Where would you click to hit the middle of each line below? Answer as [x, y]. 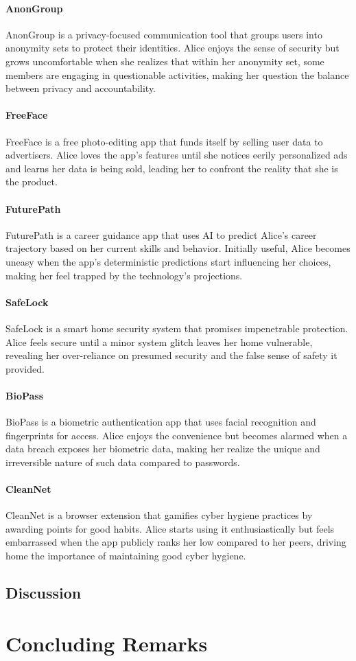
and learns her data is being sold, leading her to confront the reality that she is [172, 168]
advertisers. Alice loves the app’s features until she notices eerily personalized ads [177, 155]
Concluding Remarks [107, 643]
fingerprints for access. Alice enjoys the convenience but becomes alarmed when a [177, 435]
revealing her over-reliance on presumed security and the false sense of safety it [171, 355]
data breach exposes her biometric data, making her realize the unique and [163, 449]
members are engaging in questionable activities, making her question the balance [177, 74]
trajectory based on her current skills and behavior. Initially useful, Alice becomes [178, 248]
